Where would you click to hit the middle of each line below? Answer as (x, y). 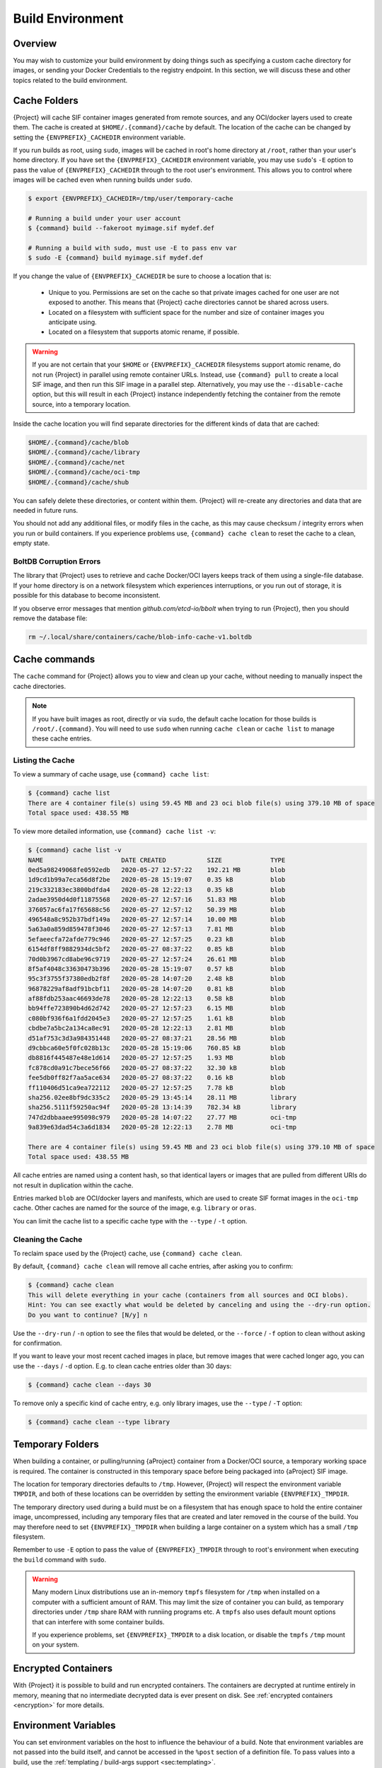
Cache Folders (46, 100)
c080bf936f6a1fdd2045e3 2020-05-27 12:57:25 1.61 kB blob (157, 1018)
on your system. (56, 1645)
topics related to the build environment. (70, 80)
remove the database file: (50, 618)
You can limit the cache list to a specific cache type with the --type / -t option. (130, 1221)
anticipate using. (73, 322)
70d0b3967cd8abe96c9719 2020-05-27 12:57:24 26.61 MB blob (157, 959)
